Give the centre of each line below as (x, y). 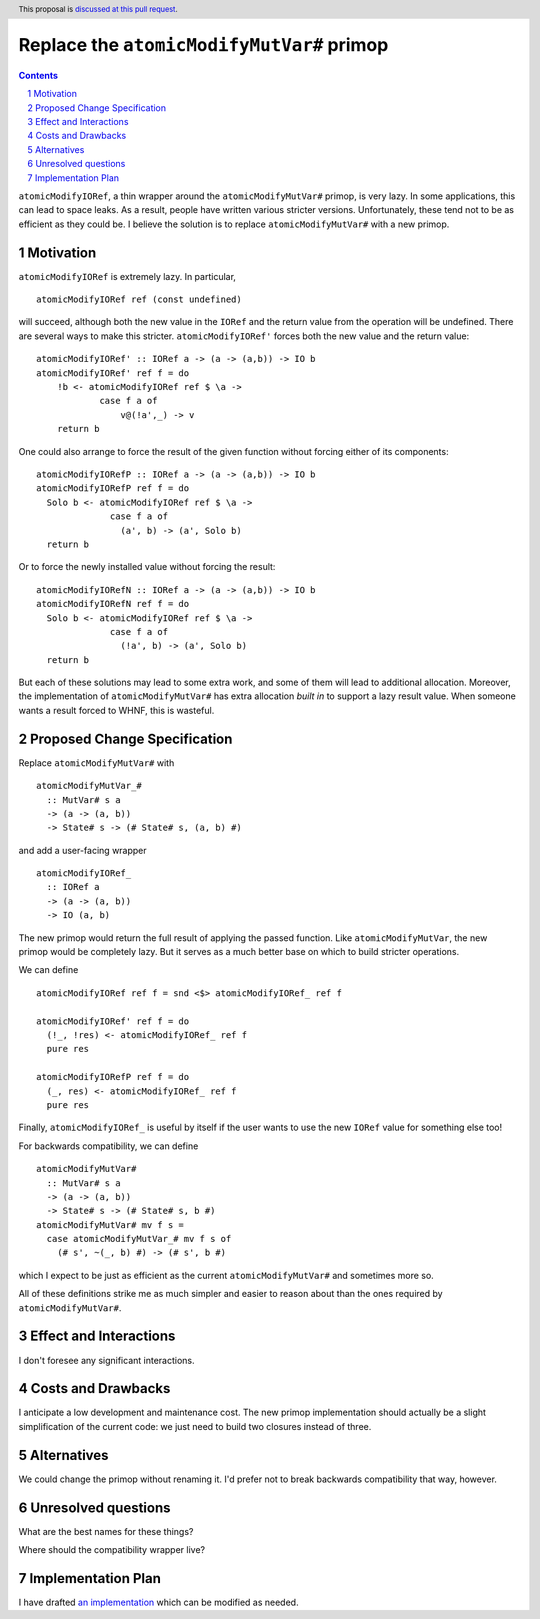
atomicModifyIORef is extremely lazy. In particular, (127, 276)
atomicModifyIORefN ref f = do (113, 604)
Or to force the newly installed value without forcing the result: (147, 567)
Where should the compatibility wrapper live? (111, 1550)
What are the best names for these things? (106, 1531)
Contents (38, 75)
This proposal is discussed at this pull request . (98, 9)
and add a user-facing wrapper (82, 850)
